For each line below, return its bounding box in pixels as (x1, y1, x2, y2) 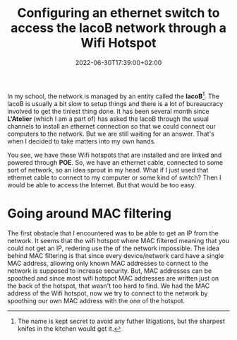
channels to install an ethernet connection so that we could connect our (7, 122, 217, 130)
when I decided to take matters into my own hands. (7, 136, 157, 146)
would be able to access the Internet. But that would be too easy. (7, 180, 196, 189)
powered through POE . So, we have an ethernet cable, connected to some (7, 158, 224, 167)
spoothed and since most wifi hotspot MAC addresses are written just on (7, 274, 219, 282)
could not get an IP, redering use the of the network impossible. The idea (7, 244, 220, 252)
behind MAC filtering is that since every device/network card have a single (7, 251, 224, 259)
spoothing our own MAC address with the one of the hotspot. (7, 296, 186, 305)
